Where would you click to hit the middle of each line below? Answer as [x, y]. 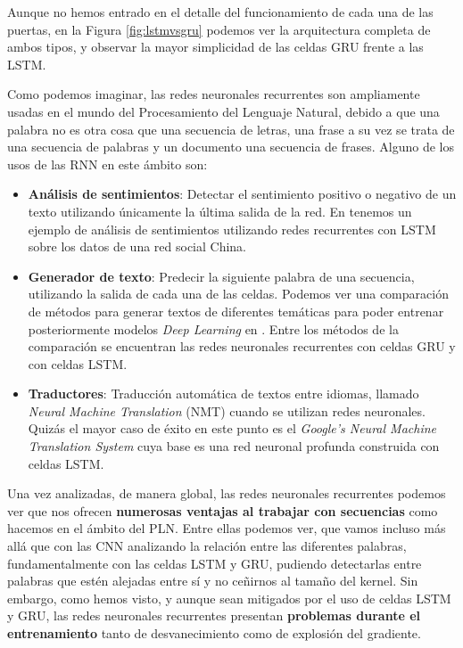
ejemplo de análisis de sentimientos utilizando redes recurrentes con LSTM [232, 229]
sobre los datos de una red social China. [137, 246]
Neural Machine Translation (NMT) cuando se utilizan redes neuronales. [227, 410]
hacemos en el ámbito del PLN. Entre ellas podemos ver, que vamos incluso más [227, 528]
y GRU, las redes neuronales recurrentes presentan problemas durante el [214, 615]
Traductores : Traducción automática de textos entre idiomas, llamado [223, 394]
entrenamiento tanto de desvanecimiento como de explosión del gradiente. [214, 633]
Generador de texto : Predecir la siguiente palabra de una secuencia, [221, 276]
